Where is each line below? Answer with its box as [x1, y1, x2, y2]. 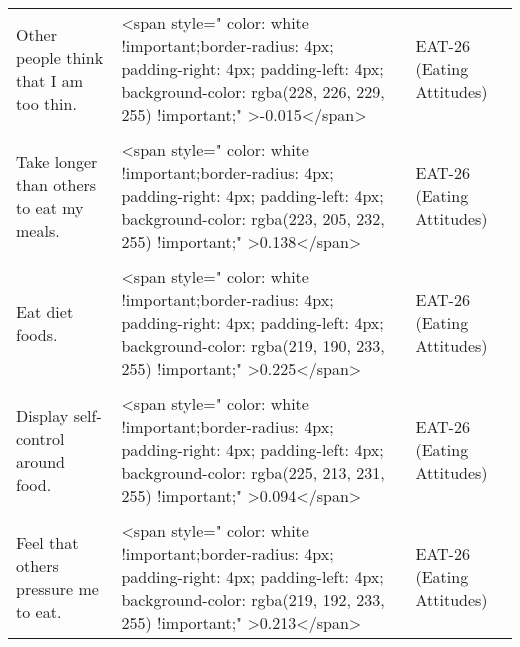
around [16, 449, 65, 473]
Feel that [16, 530, 79, 554]
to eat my [16, 195, 84, 219]
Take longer [16, 149, 98, 173]
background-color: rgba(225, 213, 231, [121, 461, 385, 484]
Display [16, 403, 69, 427]
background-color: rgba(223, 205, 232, [121, 207, 385, 230]
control [16, 426, 65, 450]
